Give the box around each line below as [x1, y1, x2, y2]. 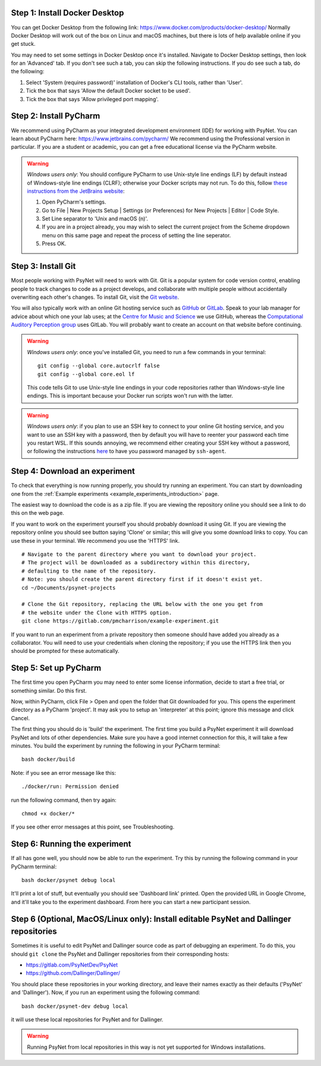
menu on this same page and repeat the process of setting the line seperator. [42, 232, 231, 239]
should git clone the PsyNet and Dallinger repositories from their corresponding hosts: [11, 950, 229, 958]
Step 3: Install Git [11, 261, 76, 271]
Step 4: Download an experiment [11, 466, 136, 476]
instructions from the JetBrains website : [27, 187, 125, 195]
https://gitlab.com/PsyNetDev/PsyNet [26, 961, 118, 968]
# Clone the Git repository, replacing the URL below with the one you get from [21, 601, 263, 608]
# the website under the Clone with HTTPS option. [21, 609, 172, 616]
